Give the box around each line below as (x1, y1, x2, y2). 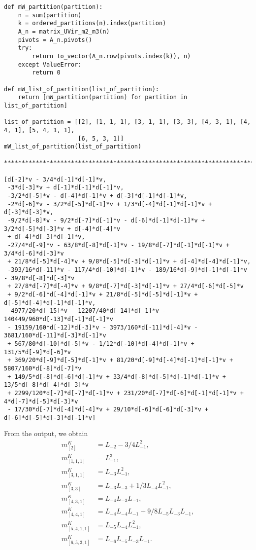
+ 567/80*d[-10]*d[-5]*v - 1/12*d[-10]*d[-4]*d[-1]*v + (7, 340, 194, 347)
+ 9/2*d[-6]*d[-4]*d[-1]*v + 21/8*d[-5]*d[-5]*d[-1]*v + (7, 291, 198, 298)
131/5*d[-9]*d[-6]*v (4, 348, 71, 356)
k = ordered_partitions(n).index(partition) (18, 20, 166, 27)
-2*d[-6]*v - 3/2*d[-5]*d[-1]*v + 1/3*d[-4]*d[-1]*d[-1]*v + (7, 200, 212, 208)
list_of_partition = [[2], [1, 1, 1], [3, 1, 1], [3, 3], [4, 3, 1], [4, (4, 118, 251, 126)
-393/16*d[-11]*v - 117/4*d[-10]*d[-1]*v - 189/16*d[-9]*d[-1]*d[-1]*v (7, 266, 247, 273)
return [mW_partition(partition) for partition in (18, 94, 188, 101)
